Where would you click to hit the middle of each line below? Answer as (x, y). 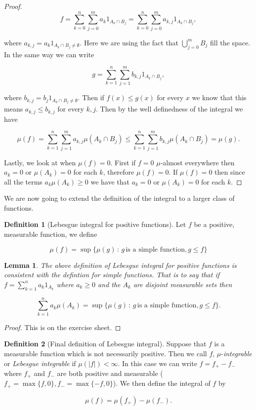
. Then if (91, 97)
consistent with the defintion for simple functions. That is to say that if (112, 275)
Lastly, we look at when (40, 162)
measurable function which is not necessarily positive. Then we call (106, 353)
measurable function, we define (51, 234)
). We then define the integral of (162, 383)
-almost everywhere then (197, 162)
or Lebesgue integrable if (40, 363)
